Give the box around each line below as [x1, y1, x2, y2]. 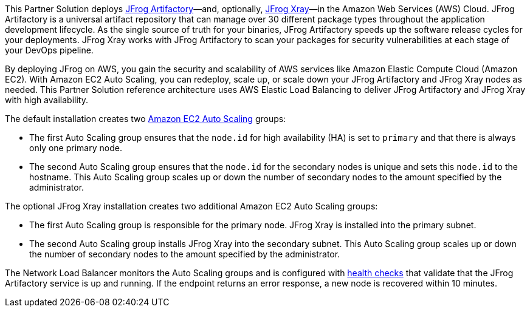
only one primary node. [29, 143, 122, 153]
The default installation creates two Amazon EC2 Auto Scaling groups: [5, 114, 286, 124]
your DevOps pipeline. [5, 45, 94, 55]
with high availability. [5, 95, 88, 105]
